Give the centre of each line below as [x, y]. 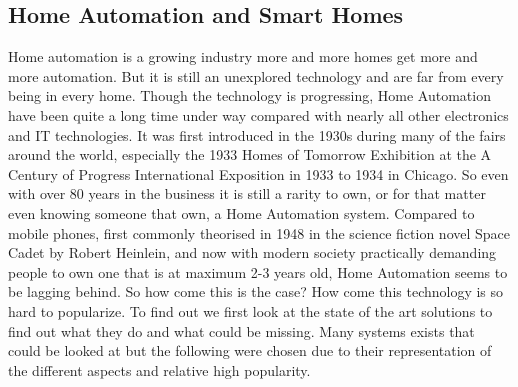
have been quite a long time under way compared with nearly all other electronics [258, 114]
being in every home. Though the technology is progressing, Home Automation [249, 95]
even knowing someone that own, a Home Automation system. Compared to [241, 212]
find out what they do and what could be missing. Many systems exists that [241, 330]
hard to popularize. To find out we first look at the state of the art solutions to [250, 310]
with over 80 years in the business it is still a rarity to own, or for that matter [247, 193]
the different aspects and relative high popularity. [159, 369]
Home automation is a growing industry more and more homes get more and [243, 56]
